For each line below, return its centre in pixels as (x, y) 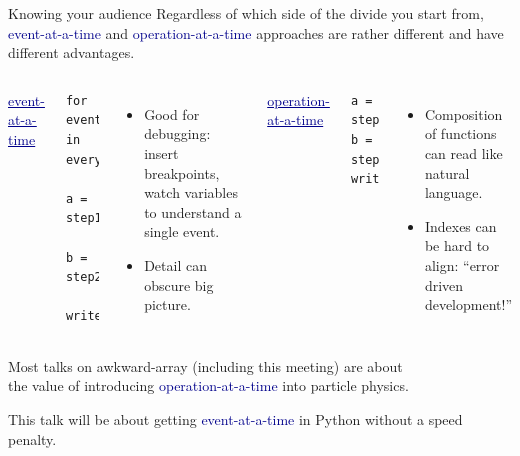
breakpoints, (182, 172)
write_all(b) (393, 179)
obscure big (179, 284)
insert (161, 152)
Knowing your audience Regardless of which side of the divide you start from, (246, 13)
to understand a (193, 211)
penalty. (32, 438)
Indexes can (460, 225)
